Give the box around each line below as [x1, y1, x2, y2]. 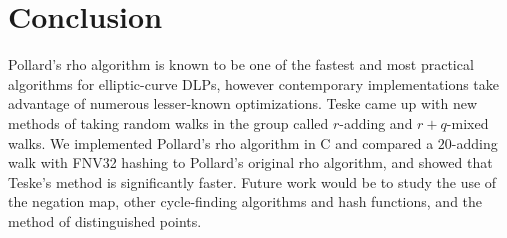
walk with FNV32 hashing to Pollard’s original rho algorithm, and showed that [8, 152, 493, 173]
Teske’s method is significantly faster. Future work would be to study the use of [8, 171, 497, 192]
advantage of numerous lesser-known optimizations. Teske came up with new [8, 93, 478, 114]
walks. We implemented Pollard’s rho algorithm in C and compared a [8, 132, 434, 153]
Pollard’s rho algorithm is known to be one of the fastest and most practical [8, 54, 474, 75]
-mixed [446, 112, 489, 133]
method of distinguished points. [8, 210, 202, 231]
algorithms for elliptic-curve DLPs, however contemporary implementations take [8, 73, 500, 94]
